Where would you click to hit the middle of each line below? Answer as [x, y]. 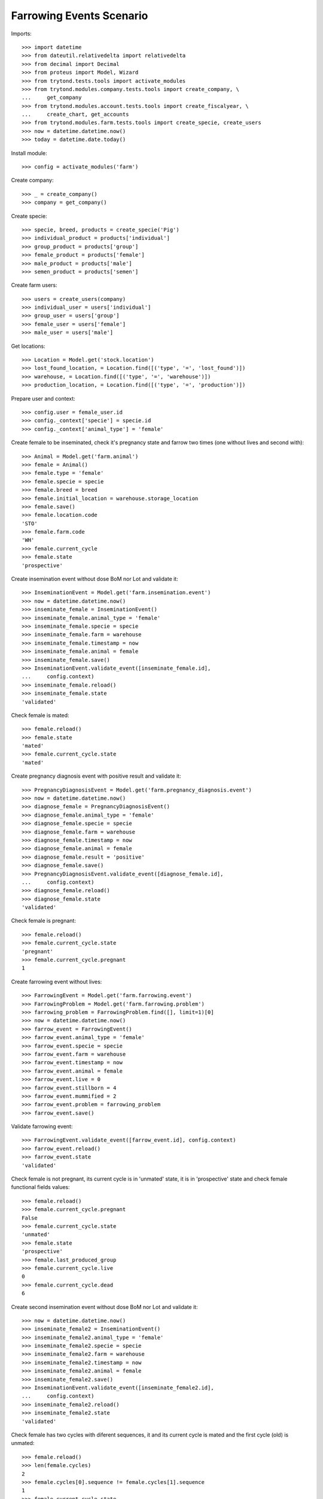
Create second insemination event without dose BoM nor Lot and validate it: [104, 1307]
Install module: [29, 153]
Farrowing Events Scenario [80, 16]
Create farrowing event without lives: [57, 982]
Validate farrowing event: [42, 1127]
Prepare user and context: [43, 398]
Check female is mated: [40, 715]
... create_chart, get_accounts [75, 115]
